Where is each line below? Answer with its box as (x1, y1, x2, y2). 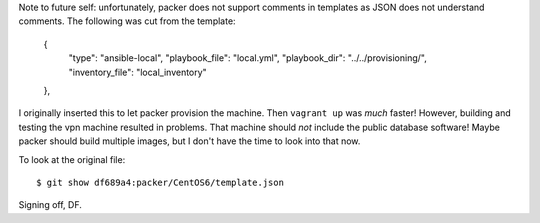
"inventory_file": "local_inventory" (68, 66, 207, 78)
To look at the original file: (18, 153, 126, 165)
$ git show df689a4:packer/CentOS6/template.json (36, 176, 285, 188)
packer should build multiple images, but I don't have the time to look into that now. (18, 135, 361, 147)
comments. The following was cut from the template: (18, 15, 236, 27)
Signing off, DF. (18, 199, 82, 211)
